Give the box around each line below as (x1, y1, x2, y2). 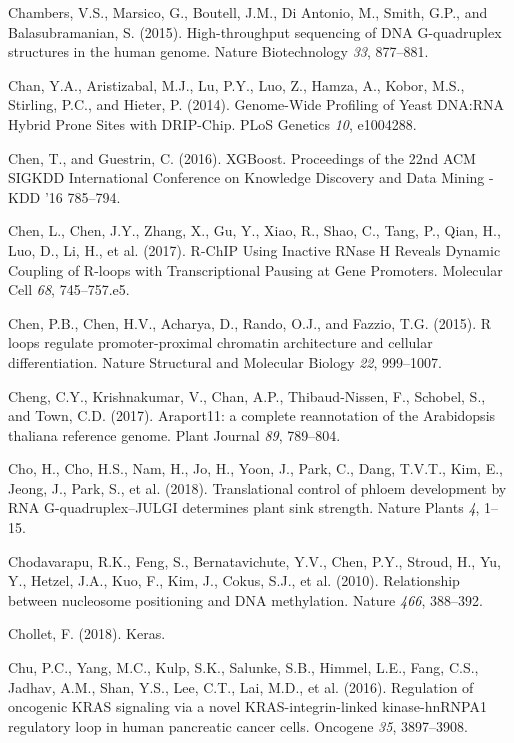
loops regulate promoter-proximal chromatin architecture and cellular (8, 332, 433, 353)
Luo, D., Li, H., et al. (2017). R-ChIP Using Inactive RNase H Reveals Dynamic (8, 239, 501, 260)
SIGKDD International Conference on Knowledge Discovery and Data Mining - (8, 167, 494, 188)
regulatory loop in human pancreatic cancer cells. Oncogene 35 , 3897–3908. (8, 715, 468, 736)
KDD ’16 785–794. (8, 186, 121, 207)
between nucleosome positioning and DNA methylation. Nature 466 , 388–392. (8, 589, 483, 610)
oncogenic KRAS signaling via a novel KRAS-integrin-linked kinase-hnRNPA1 (8, 696, 487, 717)
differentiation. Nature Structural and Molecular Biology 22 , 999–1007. (8, 351, 442, 372)
